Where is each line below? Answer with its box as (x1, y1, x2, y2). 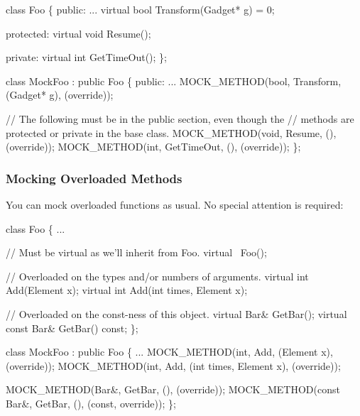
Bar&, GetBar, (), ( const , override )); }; (6, 395, 176, 410)
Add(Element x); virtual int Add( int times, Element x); (6, 283, 248, 297)
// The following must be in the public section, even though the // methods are (6, 111, 354, 126)
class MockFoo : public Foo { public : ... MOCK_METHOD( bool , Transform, (6, 73, 342, 88)
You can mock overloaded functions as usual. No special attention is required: (6, 197, 344, 212)
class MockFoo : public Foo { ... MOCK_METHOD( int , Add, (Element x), (6, 344, 333, 359)
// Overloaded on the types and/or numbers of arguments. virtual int (6, 268, 309, 283)
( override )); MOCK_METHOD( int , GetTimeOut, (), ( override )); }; (6, 139, 301, 154)
